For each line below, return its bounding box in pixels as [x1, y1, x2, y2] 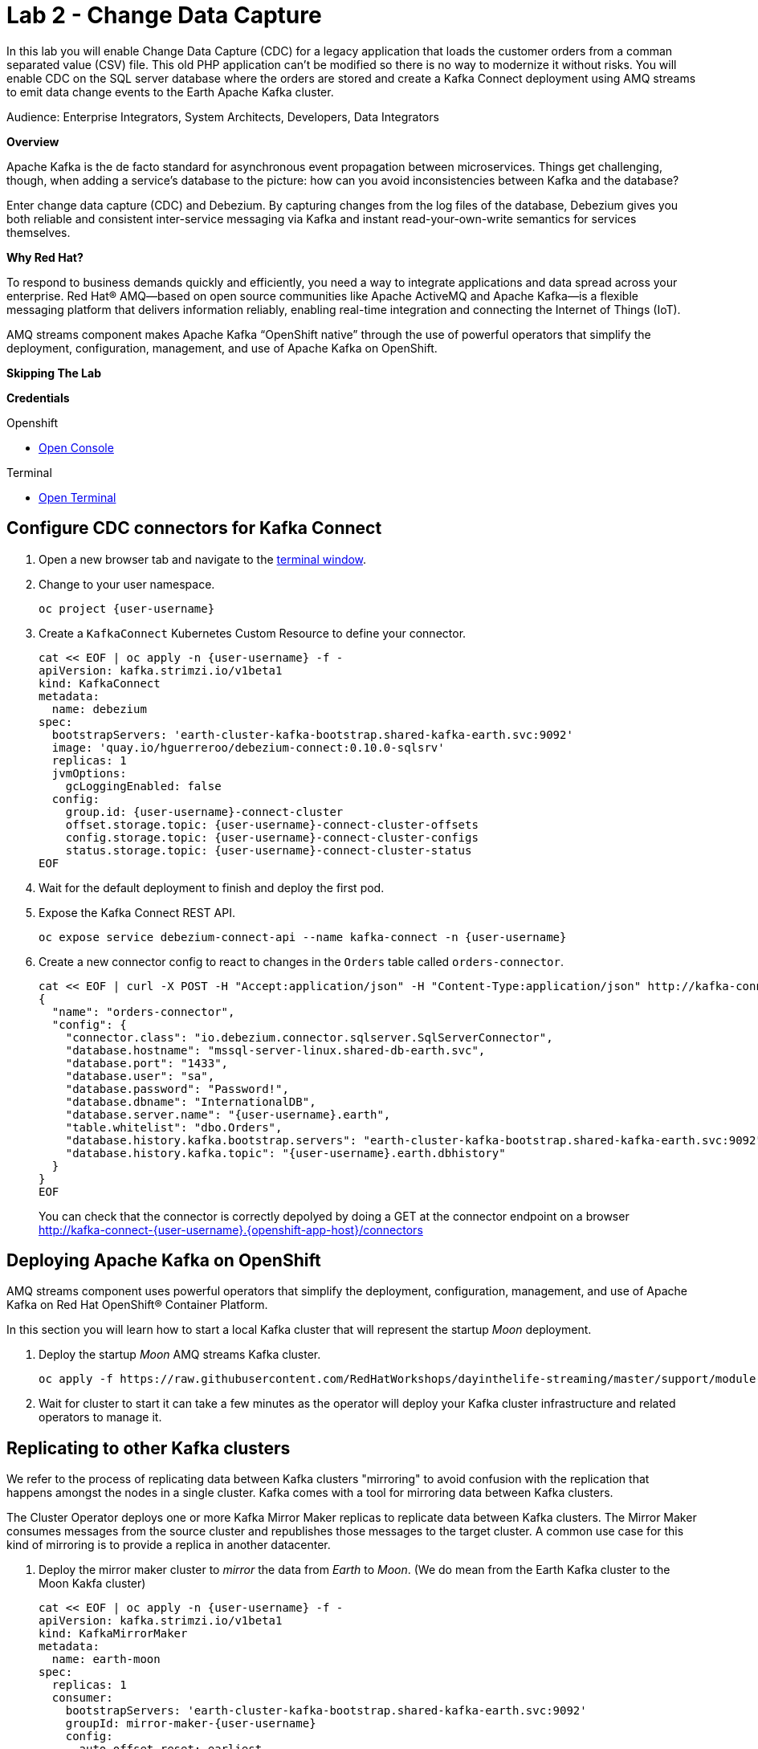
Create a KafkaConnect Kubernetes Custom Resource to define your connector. [39, 626, 467, 640]
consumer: [51, 1691, 113, 1705]
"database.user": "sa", [65, 1069, 215, 1082]
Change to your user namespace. [39, 577, 215, 591]
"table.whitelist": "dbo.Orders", [65, 1120, 283, 1134]
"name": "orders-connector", [51, 1005, 235, 1018]
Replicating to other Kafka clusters [6, 1437, 291, 1458]
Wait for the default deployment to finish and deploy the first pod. [39, 880, 385, 895]
